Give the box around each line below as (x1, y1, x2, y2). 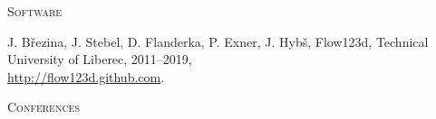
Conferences (7, 97, 80, 116)
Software (7, 2, 63, 20)
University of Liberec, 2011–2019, (7, 50, 192, 69)
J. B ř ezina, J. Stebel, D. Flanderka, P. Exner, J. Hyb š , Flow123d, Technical (7, 32, 429, 50)
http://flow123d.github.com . (7, 67, 165, 86)
